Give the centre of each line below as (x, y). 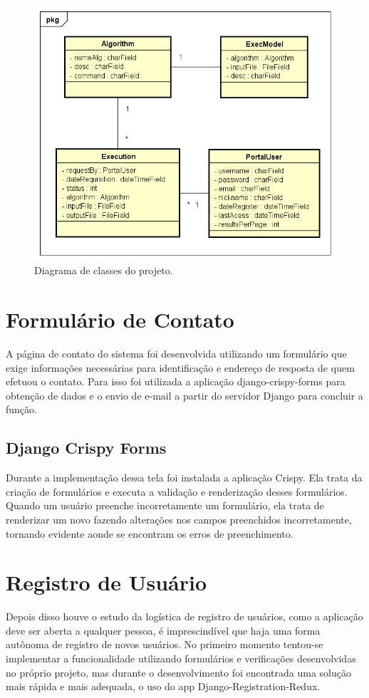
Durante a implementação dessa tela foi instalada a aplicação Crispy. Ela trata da (184, 478)
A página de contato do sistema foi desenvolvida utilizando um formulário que (176, 354)
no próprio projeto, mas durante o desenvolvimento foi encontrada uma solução (178, 672)
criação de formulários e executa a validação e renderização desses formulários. (177, 491)
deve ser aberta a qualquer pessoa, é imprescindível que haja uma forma (163, 630)
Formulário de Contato (120, 319)
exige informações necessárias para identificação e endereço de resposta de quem (180, 367)
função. (21, 409)
